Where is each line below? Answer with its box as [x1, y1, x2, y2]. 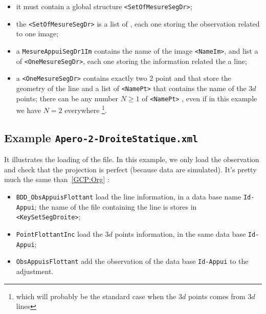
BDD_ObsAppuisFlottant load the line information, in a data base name [16, 191, 241, 201]
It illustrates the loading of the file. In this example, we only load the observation [4, 154, 259, 165]
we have [16, 104, 41, 115]
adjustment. [16, 265, 54, 276]
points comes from [188, 290, 246, 301]
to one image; [16, 28, 59, 39]
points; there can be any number [16, 93, 119, 103]
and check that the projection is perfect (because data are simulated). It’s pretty [4, 164, 257, 174]
